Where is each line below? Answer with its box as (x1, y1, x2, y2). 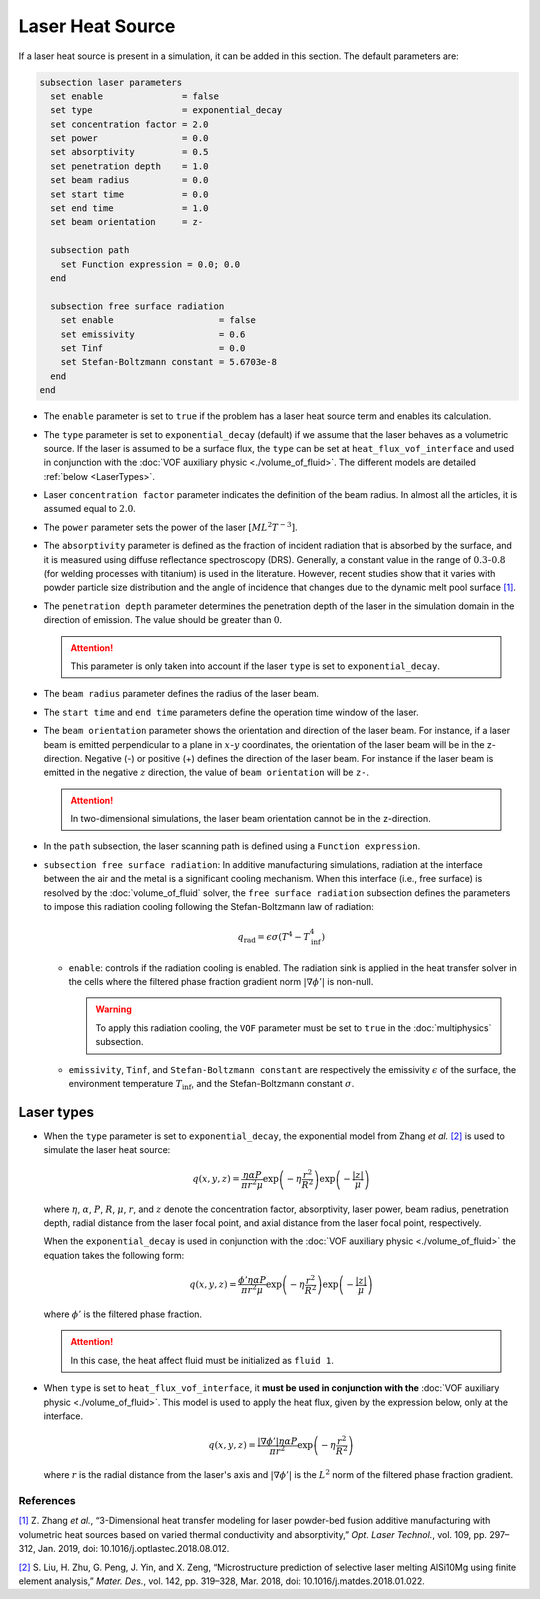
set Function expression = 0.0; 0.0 (60, 258, 240, 270)
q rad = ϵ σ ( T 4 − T (237, 930, 310, 945)
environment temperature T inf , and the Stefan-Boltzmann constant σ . (68, 1077, 355, 1092)
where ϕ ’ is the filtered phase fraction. (43, 1308, 203, 1320)
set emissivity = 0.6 (60, 328, 246, 340)
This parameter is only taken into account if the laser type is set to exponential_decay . (70, 660, 440, 672)
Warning (95, 1003, 132, 1015)
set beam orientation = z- (50, 216, 204, 228)
